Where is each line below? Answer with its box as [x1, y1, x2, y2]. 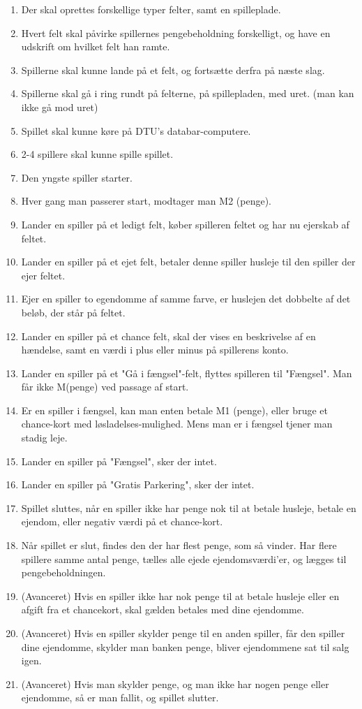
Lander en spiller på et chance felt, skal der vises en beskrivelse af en [21, 328, 316, 343]
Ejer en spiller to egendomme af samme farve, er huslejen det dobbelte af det [21, 291, 351, 306]
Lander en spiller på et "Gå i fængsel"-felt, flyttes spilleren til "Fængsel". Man [21, 365, 352, 380]
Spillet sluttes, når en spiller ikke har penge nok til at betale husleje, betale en [21, 500, 356, 515]
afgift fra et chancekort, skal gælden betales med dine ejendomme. [21, 602, 304, 617]
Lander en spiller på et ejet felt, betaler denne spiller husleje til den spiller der [21, 254, 356, 269]
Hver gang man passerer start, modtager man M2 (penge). [21, 193, 271, 208]
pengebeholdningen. [21, 565, 106, 580]
